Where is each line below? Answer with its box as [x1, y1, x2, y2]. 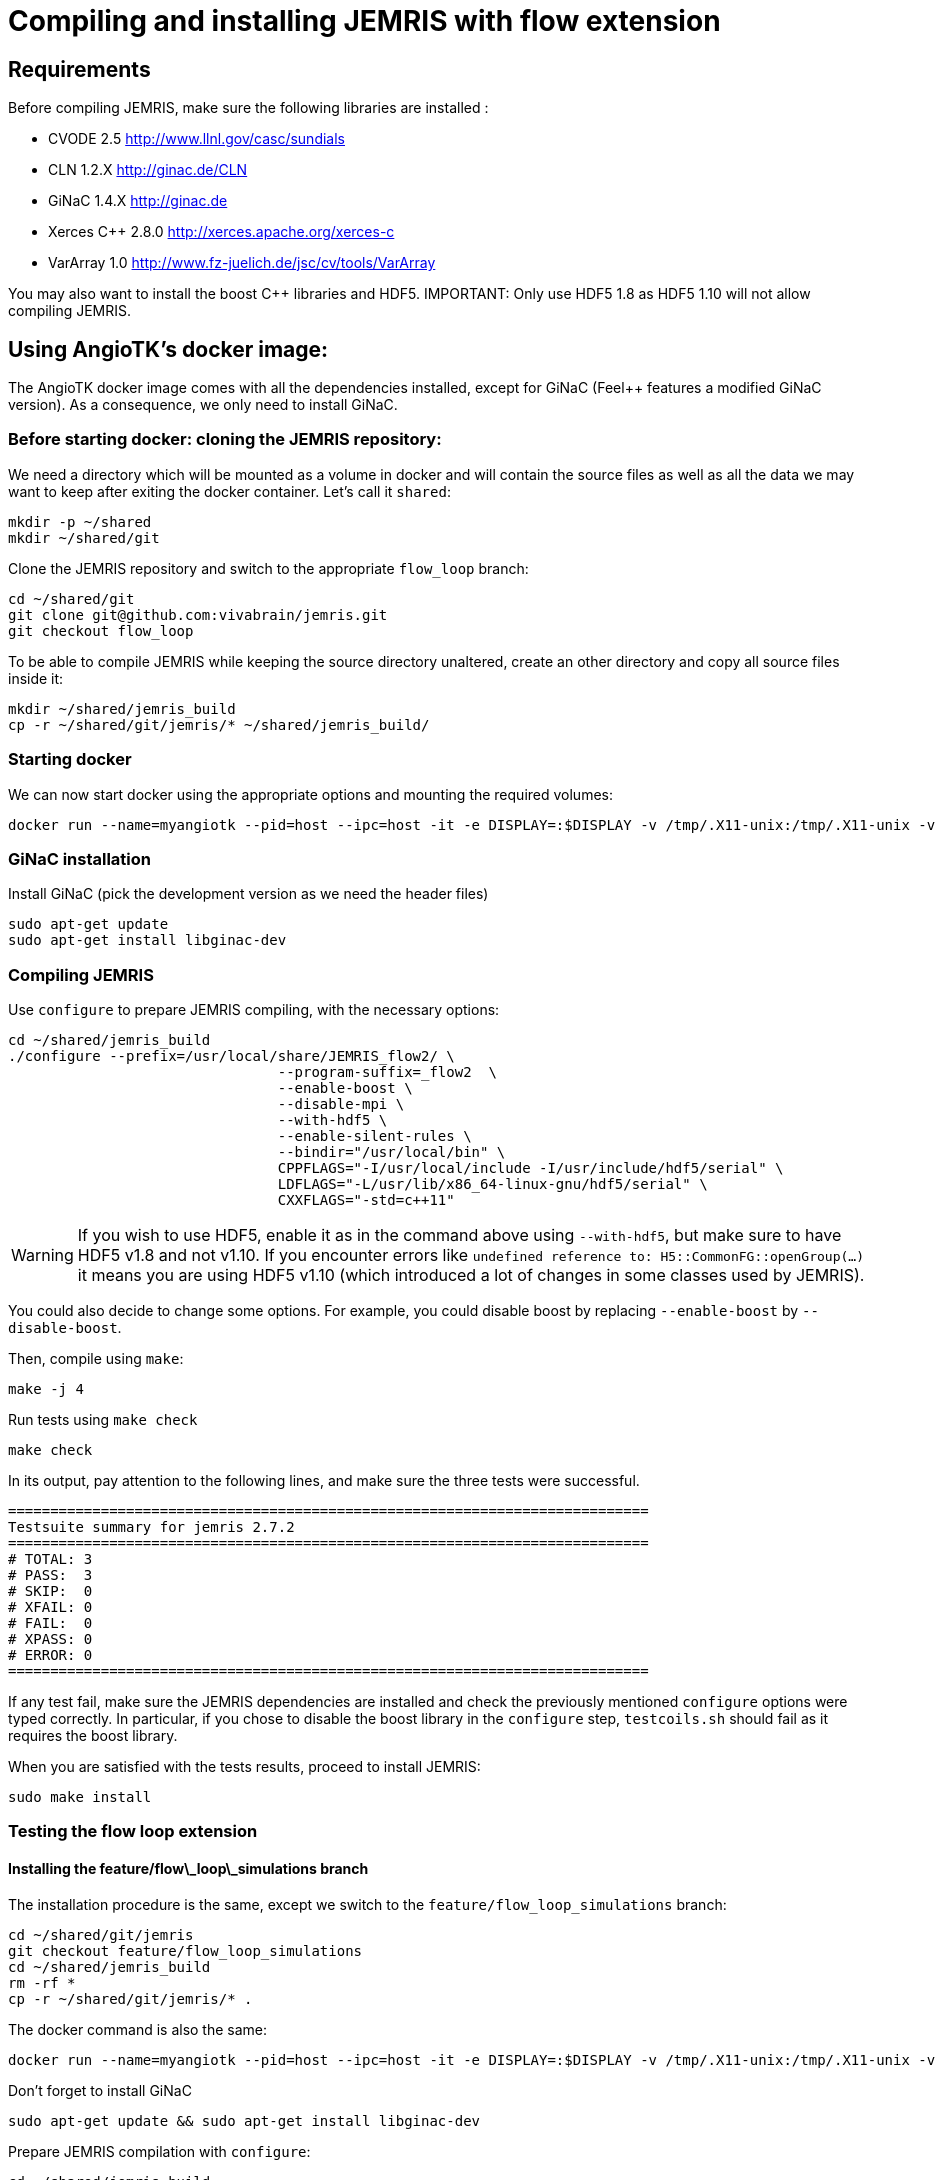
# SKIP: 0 [8, 1583, 93, 1600]
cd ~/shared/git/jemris [8, 1926, 194, 1943]
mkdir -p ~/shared [8, 513, 152, 530]
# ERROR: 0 [8, 1647, 93, 1664]
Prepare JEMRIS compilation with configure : [8, 2142, 311, 2160]
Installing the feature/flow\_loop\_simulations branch [8, 1860, 369, 1877]
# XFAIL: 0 [8, 1599, 93, 1616]
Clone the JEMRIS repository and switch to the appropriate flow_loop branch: [8, 559, 529, 577]
